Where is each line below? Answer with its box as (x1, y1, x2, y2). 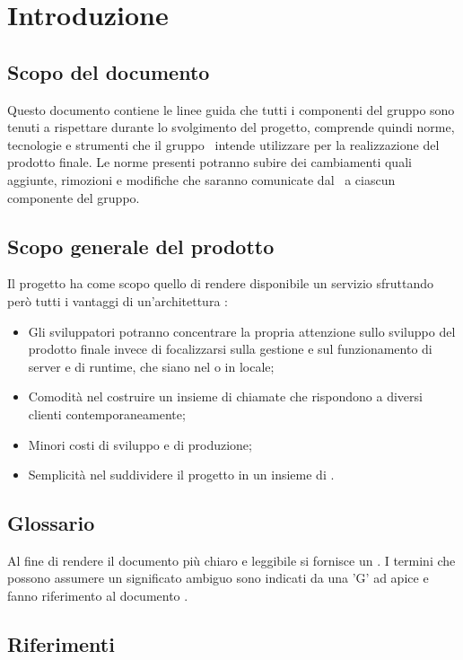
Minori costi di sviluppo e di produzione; (28, 435, 252, 453)
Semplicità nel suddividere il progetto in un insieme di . (28, 465, 335, 484)
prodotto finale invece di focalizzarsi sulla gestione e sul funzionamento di (28, 339, 432, 358)
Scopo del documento (7, 57, 210, 85)
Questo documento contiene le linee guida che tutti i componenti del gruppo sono (7, 100, 455, 119)
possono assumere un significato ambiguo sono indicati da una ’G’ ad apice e (7, 568, 429, 587)
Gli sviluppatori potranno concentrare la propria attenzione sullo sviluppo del (28, 321, 456, 340)
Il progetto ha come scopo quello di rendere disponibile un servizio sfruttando (7, 274, 433, 293)
